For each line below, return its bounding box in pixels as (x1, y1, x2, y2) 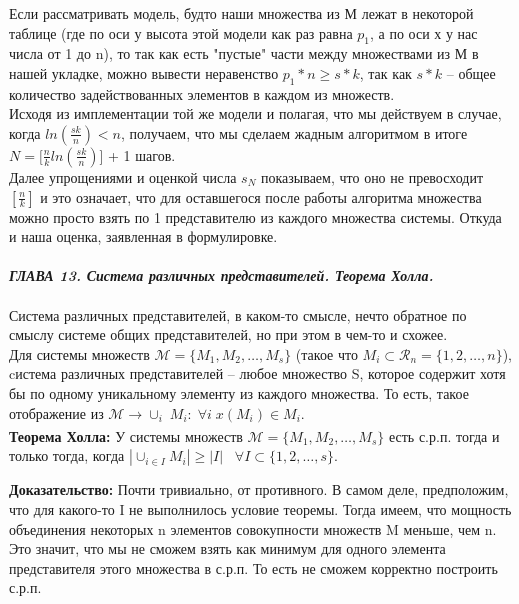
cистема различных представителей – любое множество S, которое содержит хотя (9, 363, 506, 384)
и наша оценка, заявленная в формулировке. (9, 226, 278, 247)
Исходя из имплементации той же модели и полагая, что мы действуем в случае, (9, 103, 502, 124)
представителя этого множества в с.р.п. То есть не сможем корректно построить (9, 557, 498, 578)
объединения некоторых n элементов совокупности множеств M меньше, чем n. (9, 518, 497, 539)
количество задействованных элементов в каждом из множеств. (9, 83, 395, 104)
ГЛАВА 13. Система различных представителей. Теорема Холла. (9, 265, 434, 286)
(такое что (295, 343, 358, 364)
